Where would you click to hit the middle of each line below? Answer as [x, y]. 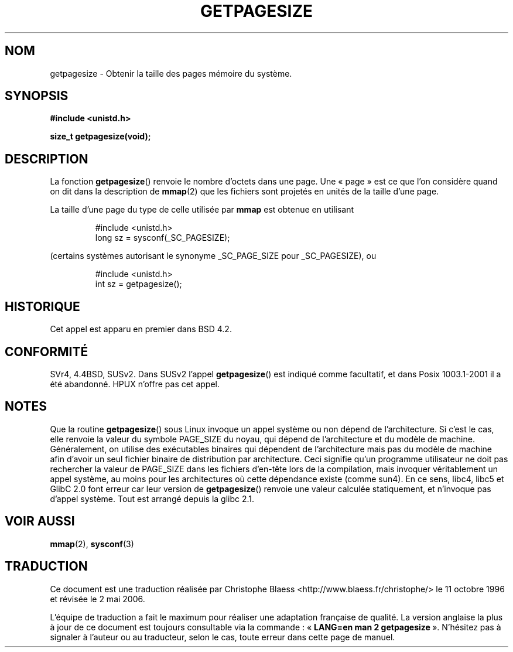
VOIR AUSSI [40, 521]
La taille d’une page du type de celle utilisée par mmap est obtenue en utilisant [202, 210]
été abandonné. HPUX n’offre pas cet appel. [135, 384]
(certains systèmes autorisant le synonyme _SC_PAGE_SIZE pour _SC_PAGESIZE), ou [213, 256]
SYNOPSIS [37, 96]
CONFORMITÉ [47, 351]
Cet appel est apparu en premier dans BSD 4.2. [141, 329]
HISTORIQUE [42, 306]
